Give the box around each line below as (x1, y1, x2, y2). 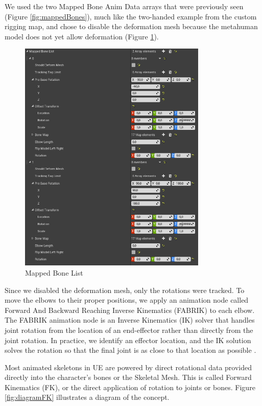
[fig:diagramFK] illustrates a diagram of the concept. (5, 392, 170, 402)
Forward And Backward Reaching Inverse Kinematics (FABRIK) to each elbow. (5, 304, 255, 315)
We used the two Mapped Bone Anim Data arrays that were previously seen (5, 1, 244, 11)
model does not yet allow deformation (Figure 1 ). (5, 31, 159, 41)
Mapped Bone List (25, 267, 83, 278)
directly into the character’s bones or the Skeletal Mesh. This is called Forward (5, 372, 252, 382)
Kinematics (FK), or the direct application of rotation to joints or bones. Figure (5, 381, 255, 392)
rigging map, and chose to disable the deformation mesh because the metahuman (5, 21, 258, 32)
